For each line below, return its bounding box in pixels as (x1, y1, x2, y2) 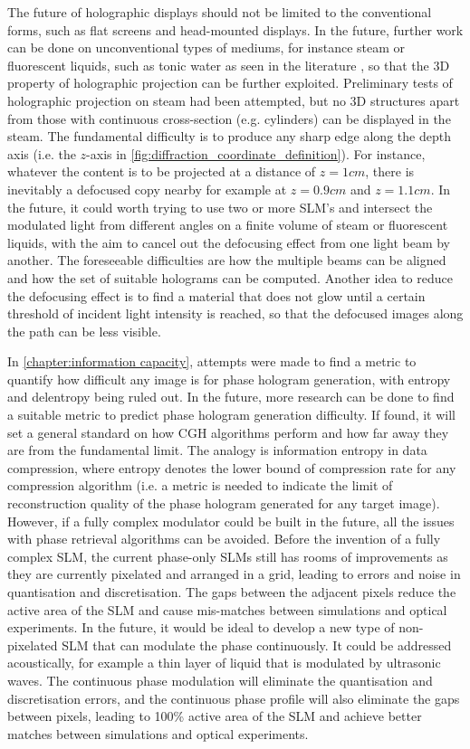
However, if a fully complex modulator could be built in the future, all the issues (7, 511, 455, 530)
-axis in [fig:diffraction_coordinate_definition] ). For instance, (86, 144, 426, 163)
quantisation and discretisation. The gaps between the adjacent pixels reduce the (7, 583, 456, 601)
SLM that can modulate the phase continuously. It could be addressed (62, 635, 452, 654)
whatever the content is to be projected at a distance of (7, 162, 316, 181)
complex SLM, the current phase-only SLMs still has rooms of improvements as (7, 546, 448, 565)
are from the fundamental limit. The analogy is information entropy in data (7, 441, 427, 460)
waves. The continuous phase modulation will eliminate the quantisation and (7, 670, 433, 689)
